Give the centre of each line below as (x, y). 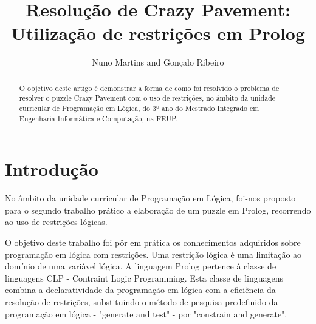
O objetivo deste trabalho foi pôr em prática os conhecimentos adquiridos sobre (153, 242)
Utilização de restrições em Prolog (158, 33)
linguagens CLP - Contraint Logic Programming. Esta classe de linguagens (144, 278)
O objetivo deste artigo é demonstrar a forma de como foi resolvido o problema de (149, 88)
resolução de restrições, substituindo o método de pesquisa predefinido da (142, 302)
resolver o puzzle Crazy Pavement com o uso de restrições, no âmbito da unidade (147, 98)
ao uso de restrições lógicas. (56, 222)
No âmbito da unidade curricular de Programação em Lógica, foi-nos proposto (150, 198)
